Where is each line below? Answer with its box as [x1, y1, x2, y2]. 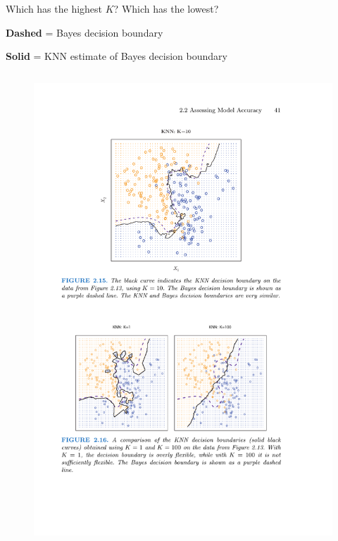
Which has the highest [6, 1, 103, 15]
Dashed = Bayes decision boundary [6, 25, 163, 39]
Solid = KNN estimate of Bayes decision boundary [6, 49, 227, 63]
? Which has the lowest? [113, 1, 219, 15]
